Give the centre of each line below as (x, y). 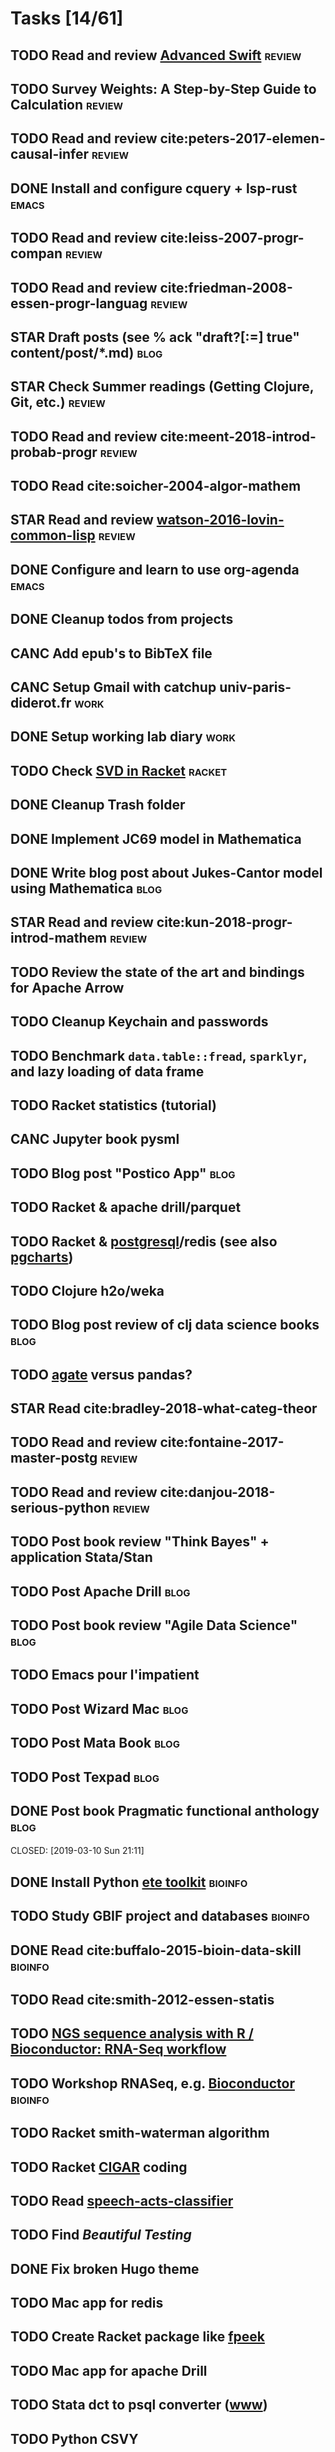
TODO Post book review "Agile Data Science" (154, 1625)
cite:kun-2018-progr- (224, 922)
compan (36, 253)
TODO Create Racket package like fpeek (137, 2337)
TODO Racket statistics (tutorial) (113, 1105)
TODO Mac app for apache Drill (109, 2370)
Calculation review (67, 104)
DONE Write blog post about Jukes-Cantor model (166, 873)
